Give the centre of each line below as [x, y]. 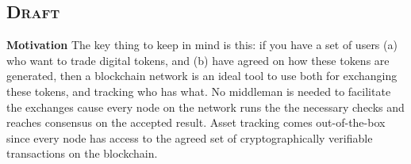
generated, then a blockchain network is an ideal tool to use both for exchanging [202, 76]
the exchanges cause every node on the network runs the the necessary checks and [205, 107]
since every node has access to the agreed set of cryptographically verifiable [190, 137]
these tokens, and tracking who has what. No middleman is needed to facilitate [199, 91]
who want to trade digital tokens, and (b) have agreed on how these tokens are [198, 60]
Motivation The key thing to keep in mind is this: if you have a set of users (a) [202, 45]
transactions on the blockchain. [82, 153]
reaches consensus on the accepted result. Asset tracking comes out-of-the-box [196, 122]
